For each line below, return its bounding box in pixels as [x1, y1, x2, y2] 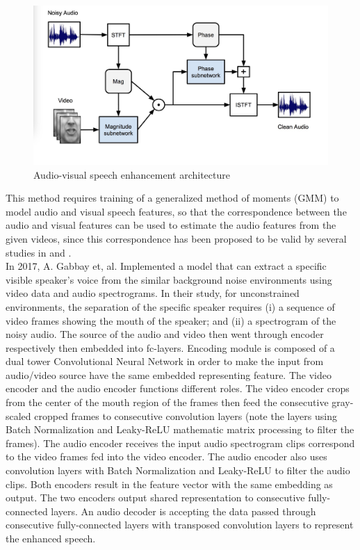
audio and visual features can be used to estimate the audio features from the [6, 218, 336, 232]
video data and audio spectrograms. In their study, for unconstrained [6, 286, 300, 300]
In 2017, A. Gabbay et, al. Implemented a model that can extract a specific [6, 259, 327, 273]
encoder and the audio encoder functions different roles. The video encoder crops [6, 381, 350, 396]
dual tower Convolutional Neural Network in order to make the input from [6, 354, 324, 369]
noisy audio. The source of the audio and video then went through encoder [6, 327, 324, 341]
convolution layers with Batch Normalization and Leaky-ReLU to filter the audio [6, 463, 350, 478]
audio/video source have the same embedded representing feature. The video [6, 367, 332, 382]
